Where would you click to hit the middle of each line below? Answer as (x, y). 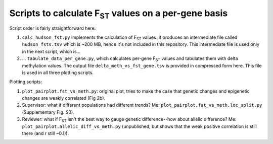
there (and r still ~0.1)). (45, 133)
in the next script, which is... (51, 51)
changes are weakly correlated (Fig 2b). (64, 98)
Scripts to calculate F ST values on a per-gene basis (119, 14)
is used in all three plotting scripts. (58, 73)
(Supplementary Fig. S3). (48, 112)
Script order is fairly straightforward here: (53, 28)
